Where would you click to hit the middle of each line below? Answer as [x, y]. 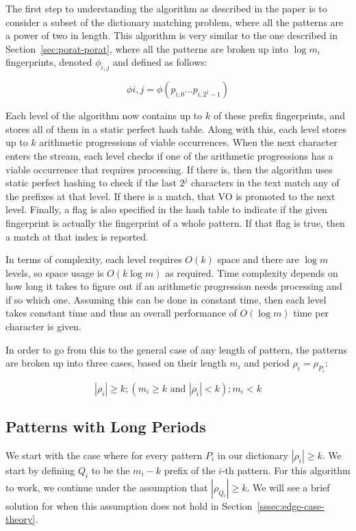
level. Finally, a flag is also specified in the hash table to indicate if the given [166, 209]
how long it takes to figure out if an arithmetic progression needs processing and [174, 286]
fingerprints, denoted [49, 62]
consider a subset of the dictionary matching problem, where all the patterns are [175, 22]
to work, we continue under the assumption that [107, 487]
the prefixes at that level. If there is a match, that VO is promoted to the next [170, 196]
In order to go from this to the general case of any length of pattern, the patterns [177, 349]
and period [267, 363]
